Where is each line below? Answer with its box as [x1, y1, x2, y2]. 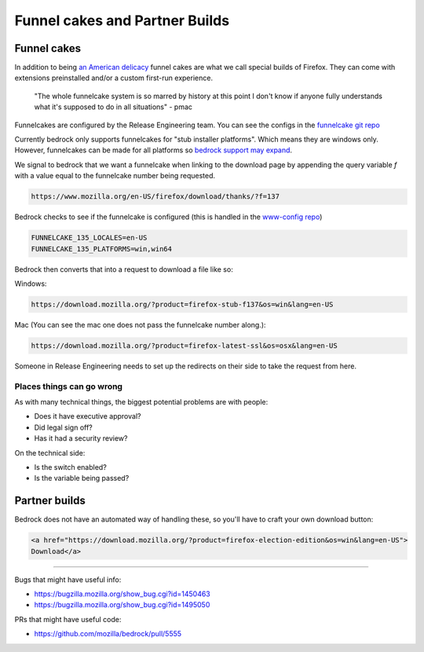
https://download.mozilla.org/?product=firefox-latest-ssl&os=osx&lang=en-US [31, 341, 338, 350]
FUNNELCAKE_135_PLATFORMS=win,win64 [31, 244, 173, 253]
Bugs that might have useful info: [14, 574, 122, 584]
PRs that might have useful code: [14, 614, 122, 624]
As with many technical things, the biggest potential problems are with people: [14, 397, 269, 406]
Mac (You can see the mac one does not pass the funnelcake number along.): [14, 320, 266, 329]
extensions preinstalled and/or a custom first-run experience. [14, 73, 214, 82]
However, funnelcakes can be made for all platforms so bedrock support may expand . [14, 145, 293, 155]
